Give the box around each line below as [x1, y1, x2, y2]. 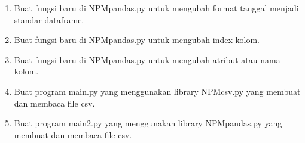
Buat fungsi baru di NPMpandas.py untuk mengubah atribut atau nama [14, 53, 280, 66]
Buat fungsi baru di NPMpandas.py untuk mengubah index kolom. [14, 33, 260, 46]
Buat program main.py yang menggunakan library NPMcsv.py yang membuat [14, 85, 301, 97]
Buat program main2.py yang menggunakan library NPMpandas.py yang [14, 117, 282, 129]
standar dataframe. [14, 13, 84, 26]
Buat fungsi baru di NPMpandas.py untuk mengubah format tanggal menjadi [14, 2, 299, 14]
